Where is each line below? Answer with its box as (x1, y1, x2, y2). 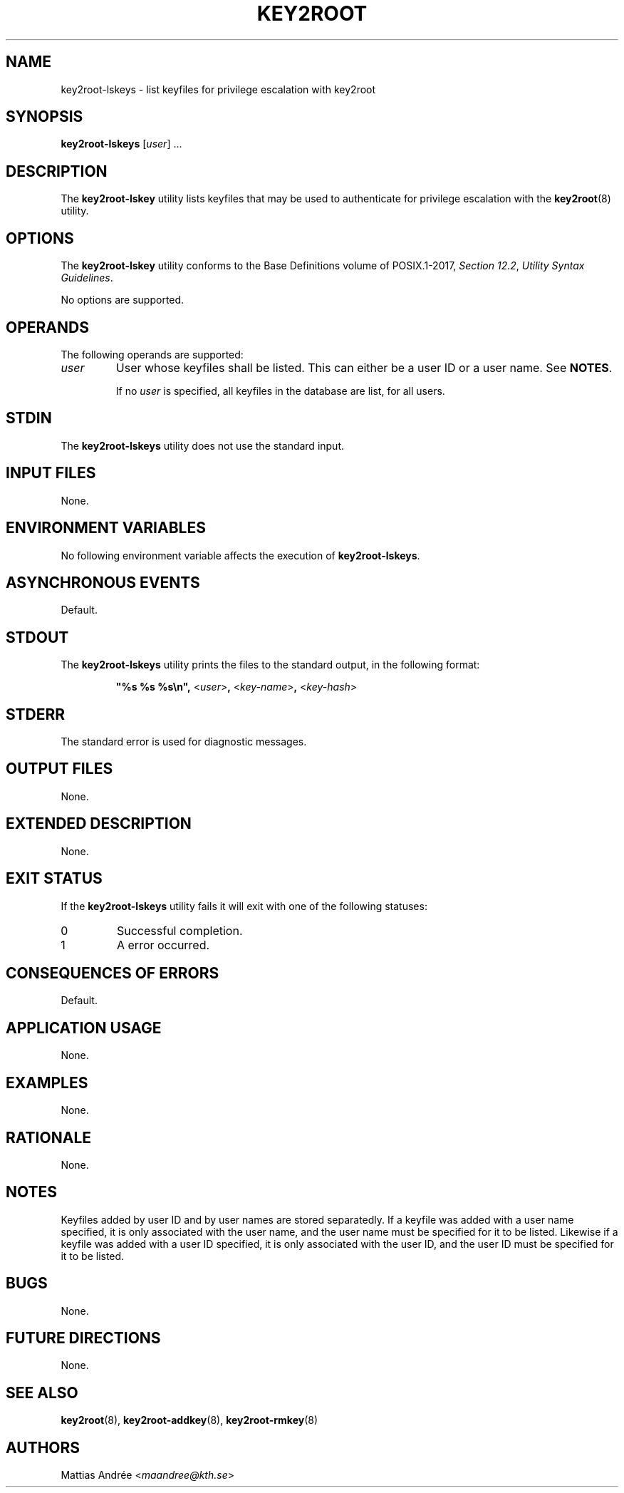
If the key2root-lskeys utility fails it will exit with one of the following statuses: (61, 899, 427, 912)
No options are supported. (61, 294, 184, 306)
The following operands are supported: (61, 348, 244, 361)
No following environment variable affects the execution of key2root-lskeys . (61, 549, 420, 562)
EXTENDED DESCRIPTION (6, 815, 192, 833)
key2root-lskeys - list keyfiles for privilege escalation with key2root (61, 83, 376, 95)
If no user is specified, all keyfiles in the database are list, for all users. (115, 384, 445, 397)
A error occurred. (116, 937, 210, 952)
